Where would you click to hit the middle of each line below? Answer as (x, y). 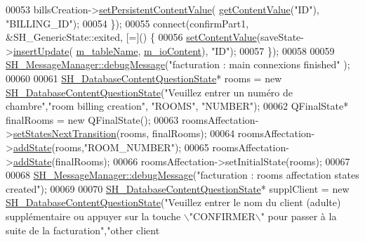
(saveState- (280, 37)
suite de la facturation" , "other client (83, 230)
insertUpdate (41, 50)
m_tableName (107, 50)
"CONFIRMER (222, 216)
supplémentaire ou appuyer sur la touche (93, 216)
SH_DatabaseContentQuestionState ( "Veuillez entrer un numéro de (150, 92)
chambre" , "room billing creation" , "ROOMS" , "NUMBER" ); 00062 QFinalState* (177, 106)
